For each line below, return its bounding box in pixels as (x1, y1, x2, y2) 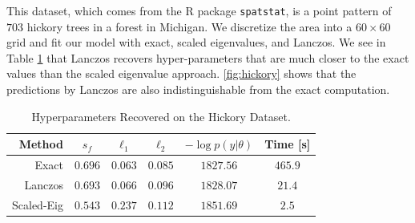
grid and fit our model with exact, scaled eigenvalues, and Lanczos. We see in (6, 34, 386, 51)
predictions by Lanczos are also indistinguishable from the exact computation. (6, 81, 390, 98)
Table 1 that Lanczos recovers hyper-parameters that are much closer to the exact (6, 49, 409, 66)
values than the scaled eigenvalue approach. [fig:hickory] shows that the (6, 65, 357, 82)
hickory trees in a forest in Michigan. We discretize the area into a (26, 18, 353, 34)
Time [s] (264, 136, 311, 152)
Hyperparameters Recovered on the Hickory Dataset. (31, 107, 291, 124)
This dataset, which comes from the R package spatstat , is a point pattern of (6, 2, 392, 18)
